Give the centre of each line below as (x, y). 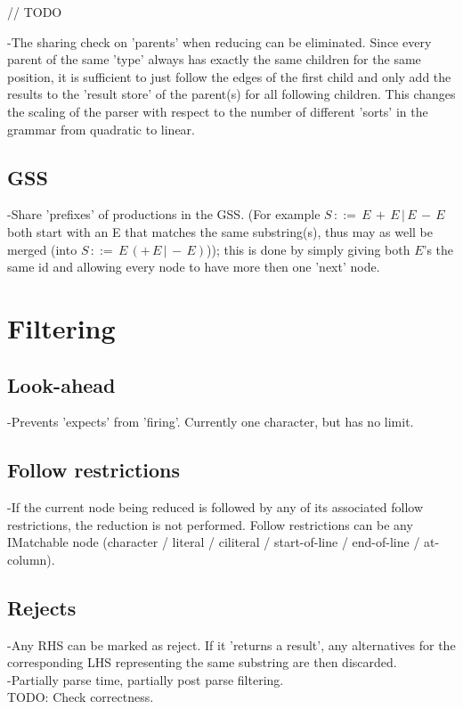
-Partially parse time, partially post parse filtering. (146, 679)
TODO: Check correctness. (81, 697)
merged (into (42, 249)
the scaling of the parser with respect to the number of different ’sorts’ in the (218, 111)
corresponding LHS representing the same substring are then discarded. (202, 662)
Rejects (42, 607)
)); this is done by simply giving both (308, 249)
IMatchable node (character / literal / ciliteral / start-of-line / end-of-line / (214, 542)
